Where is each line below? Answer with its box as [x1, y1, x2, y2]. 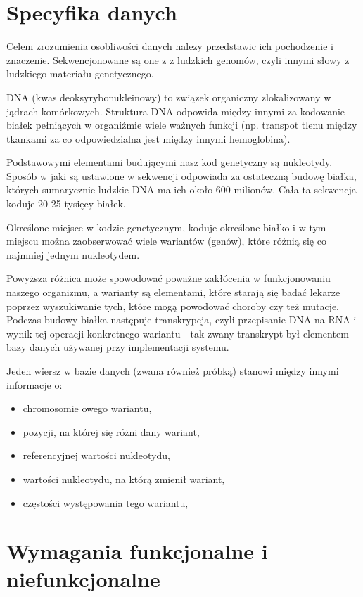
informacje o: [6, 377, 63, 392]
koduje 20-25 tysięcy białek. [6, 196, 126, 211]
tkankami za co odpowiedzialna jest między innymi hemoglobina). [6, 131, 291, 146]
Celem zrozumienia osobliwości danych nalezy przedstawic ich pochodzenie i [6, 39, 333, 53]
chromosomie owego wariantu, [23, 401, 152, 416]
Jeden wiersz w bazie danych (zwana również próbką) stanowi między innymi [6, 364, 339, 378]
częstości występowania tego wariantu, [23, 495, 189, 510]
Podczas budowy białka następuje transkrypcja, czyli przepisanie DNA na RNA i [6, 312, 357, 327]
